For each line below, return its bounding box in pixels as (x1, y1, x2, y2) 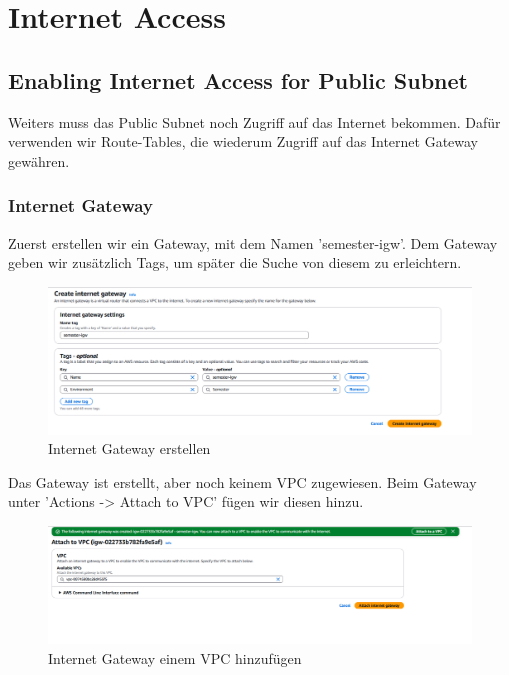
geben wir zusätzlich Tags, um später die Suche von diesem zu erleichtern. (8, 252, 462, 273)
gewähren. (8, 150, 70, 171)
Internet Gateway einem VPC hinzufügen (48, 647, 302, 668)
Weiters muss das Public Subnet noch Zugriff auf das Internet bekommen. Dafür (8, 111, 501, 132)
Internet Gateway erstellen (48, 438, 211, 459)
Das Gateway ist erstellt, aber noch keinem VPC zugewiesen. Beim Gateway (8, 471, 477, 492)
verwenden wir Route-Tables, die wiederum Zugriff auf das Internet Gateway (8, 131, 479, 152)
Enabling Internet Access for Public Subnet (8, 64, 468, 95)
